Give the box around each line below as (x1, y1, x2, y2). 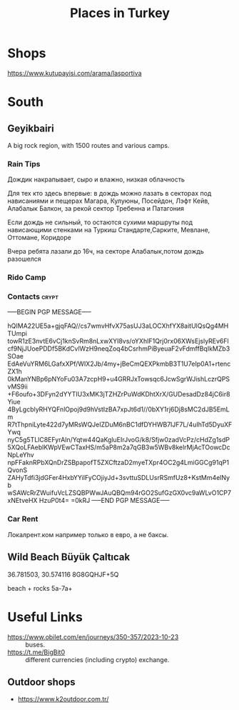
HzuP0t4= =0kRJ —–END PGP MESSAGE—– (39, 496, 170, 505)
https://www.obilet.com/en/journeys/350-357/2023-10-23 (7, 632, 179, 641)
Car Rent (7, 514, 39, 524)
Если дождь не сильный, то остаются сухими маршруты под (7, 218, 193, 226)
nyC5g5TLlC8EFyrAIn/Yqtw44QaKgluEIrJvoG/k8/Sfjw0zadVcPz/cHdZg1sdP (7, 436, 230, 444)
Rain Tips (7, 159, 41, 169)
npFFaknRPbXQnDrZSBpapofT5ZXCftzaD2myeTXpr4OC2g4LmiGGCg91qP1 (7, 459, 230, 467)
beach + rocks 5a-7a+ (7, 584, 73, 592)
